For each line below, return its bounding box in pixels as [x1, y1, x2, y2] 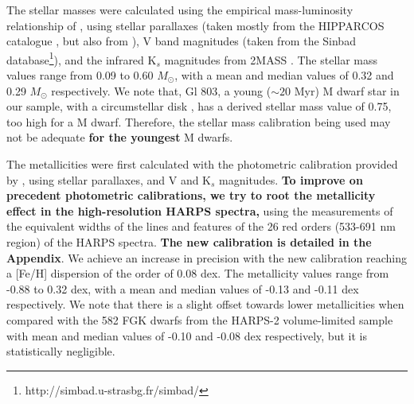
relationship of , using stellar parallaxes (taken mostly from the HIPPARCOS [6, 17, 385, 33]
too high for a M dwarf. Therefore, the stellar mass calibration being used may [6, 113, 391, 130]
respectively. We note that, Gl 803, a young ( [51, 82, 271, 99]
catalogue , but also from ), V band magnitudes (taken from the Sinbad [6, 33, 356, 49]
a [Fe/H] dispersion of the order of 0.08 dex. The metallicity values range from [6, 265, 389, 282]
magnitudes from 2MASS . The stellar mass [164, 51, 378, 68]
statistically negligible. [6, 343, 115, 359]
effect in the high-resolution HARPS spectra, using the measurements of [6, 202, 393, 219]
